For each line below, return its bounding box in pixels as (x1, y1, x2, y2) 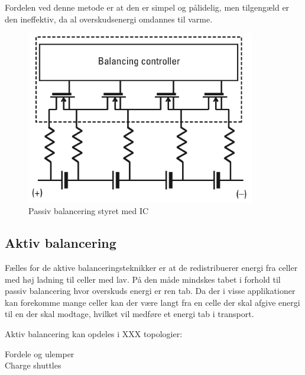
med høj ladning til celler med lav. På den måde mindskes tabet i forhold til (5, 273, 281, 285)
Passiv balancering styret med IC (28, 205, 149, 217)
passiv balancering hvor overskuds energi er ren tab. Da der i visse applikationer (5, 285, 296, 297)
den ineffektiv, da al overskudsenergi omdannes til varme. (5, 12, 213, 25)
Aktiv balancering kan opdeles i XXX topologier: (5, 328, 183, 340)
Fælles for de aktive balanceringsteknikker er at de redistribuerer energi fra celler (5, 261, 298, 274)
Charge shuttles (5, 359, 61, 371)
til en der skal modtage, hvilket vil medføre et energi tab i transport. (5, 308, 254, 320)
